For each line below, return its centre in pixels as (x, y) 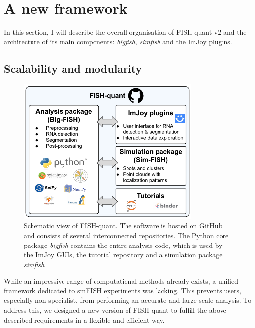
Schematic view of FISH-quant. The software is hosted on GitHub (123, 225)
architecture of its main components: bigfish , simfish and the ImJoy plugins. (118, 41)
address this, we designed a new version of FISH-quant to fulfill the (106, 310)
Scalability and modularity (73, 68)
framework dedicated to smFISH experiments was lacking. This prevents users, (123, 290)
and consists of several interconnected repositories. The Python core (126, 235)
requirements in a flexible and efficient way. (99, 319)
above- (219, 310)
